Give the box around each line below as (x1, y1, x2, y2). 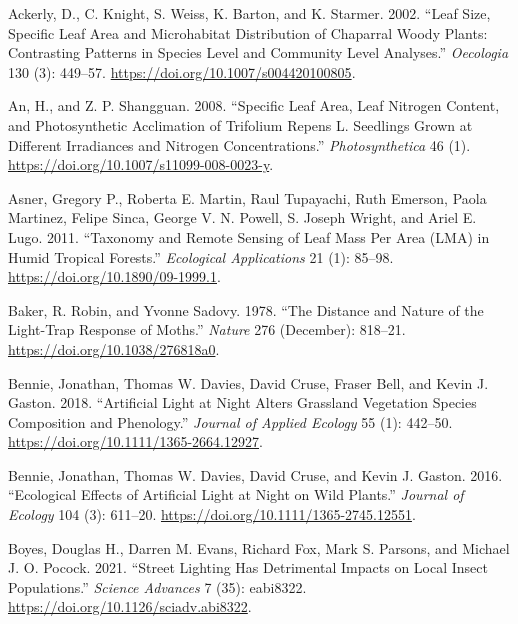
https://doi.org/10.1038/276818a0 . (8, 338, 220, 359)
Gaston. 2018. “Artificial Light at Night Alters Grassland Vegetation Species (8, 392, 477, 413)
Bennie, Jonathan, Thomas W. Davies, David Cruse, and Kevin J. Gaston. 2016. (8, 464, 503, 485)
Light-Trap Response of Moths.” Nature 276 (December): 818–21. (8, 319, 406, 340)
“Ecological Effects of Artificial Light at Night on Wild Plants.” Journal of (8, 484, 464, 505)
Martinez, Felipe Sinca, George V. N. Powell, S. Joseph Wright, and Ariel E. (8, 207, 477, 228)
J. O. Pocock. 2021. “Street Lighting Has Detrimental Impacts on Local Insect (8, 557, 488, 578)
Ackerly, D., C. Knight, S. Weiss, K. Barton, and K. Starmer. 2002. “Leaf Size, (8, 3, 491, 23)
